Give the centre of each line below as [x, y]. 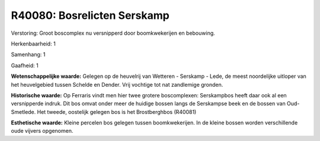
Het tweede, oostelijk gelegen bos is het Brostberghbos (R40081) [117, 112]
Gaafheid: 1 [25, 65]
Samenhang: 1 [28, 55]
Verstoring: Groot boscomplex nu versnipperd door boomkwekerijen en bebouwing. [113, 33]
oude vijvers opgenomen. [42, 131]
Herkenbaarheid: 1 [33, 44]
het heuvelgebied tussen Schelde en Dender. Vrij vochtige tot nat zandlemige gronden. [117, 84]
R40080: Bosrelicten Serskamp [90, 15]
